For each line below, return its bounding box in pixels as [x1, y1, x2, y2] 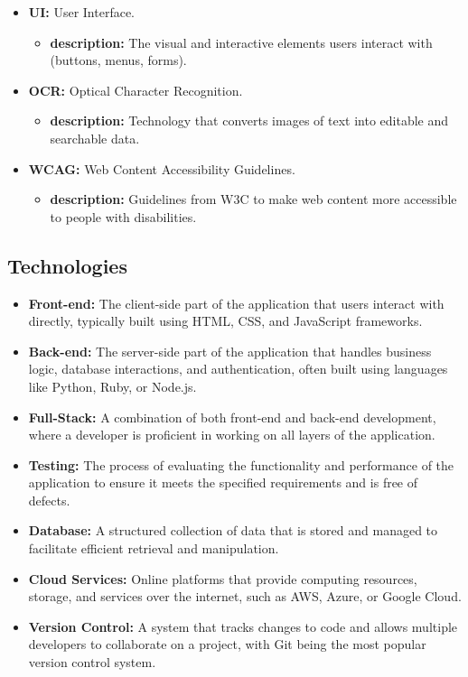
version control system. [28, 653, 156, 672]
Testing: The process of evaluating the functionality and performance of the [28, 455, 454, 474]
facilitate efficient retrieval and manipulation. [28, 539, 279, 558]
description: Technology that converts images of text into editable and [50, 111, 449, 130]
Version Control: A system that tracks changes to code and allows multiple [28, 617, 458, 635]
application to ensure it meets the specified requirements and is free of [28, 473, 418, 492]
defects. [28, 490, 70, 509]
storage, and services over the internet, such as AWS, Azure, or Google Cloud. [28, 587, 462, 606]
